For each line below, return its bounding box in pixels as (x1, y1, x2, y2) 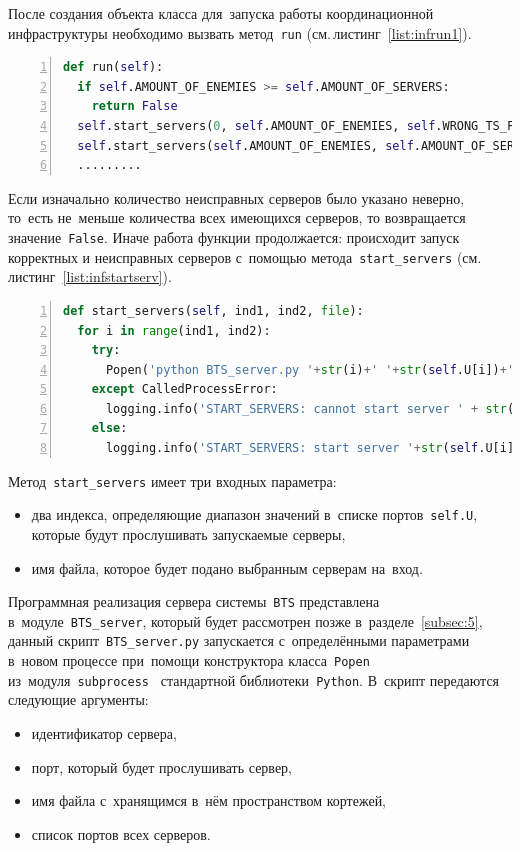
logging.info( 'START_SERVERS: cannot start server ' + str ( (105, 401, 515, 416)
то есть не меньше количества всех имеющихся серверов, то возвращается (8, 207, 466, 228)
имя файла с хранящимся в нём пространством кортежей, (31, 790, 387, 811)
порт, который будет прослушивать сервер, (31, 756, 292, 777)
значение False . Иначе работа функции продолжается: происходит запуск (8, 227, 460, 247)
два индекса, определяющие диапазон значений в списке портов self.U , (31, 504, 478, 525)
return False (91, 99, 178, 114)
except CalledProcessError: (91, 382, 278, 397)
